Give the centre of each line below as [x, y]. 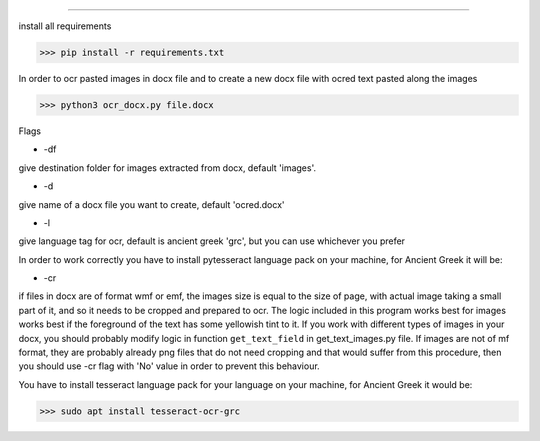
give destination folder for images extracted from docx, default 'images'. [167, 167]
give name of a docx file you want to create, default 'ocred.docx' [151, 204]
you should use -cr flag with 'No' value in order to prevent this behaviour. [169, 366]
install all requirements [65, 26]
